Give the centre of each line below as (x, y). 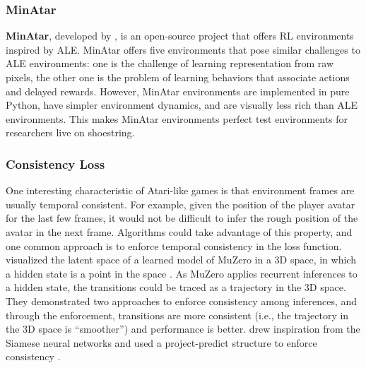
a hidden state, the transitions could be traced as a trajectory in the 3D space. (176, 287)
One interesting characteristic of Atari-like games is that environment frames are (180, 190)
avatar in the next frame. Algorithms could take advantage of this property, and (179, 231)
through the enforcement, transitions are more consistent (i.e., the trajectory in (177, 315)
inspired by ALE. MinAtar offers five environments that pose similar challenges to (183, 49)
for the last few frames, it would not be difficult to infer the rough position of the (182, 218)
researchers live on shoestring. (70, 132)
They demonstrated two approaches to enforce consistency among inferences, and (182, 301)
